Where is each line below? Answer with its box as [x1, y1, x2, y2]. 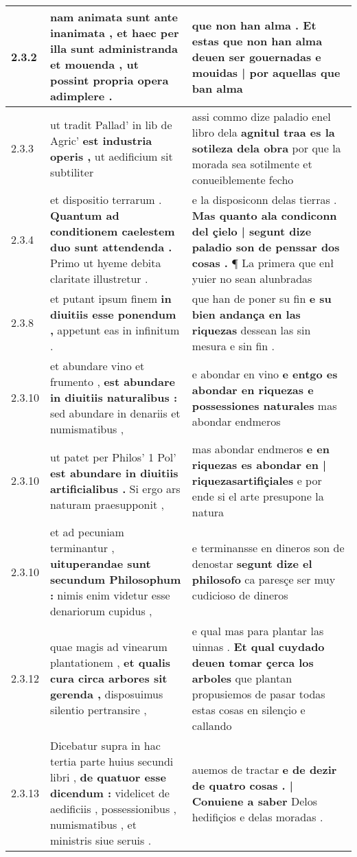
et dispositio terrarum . [49, 192, 162, 207]
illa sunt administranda [49, 41, 178, 56]
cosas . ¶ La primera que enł [192, 255, 334, 271]
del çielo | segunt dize [192, 223, 312, 239]
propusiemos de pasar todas [192, 686, 325, 702]
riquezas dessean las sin [192, 322, 311, 338]
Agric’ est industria [49, 132, 152, 148]
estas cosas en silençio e [192, 702, 306, 718]
